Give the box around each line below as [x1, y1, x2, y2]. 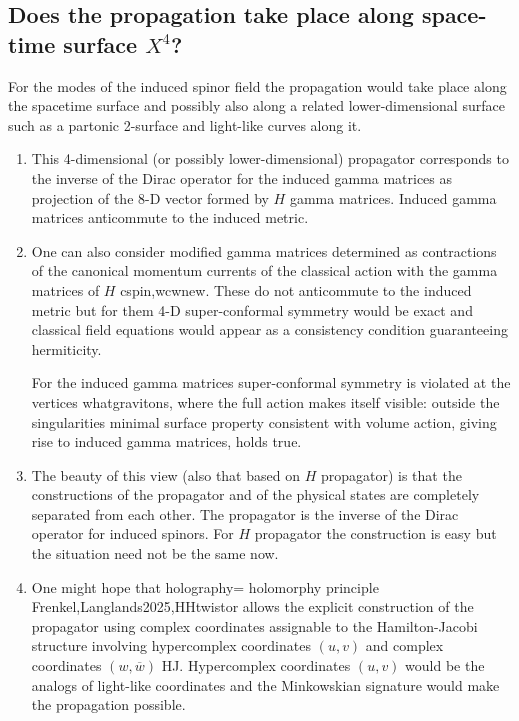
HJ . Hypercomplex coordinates [161, 655, 351, 676]
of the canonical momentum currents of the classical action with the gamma [31, 260, 498, 281]
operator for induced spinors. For [31, 523, 234, 544]
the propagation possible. [31, 694, 186, 715]
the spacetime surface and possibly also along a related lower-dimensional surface [8, 95, 505, 116]
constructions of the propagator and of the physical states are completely [31, 484, 480, 505]
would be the [405, 655, 485, 676]
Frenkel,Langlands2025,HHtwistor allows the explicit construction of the [31, 596, 474, 617]
